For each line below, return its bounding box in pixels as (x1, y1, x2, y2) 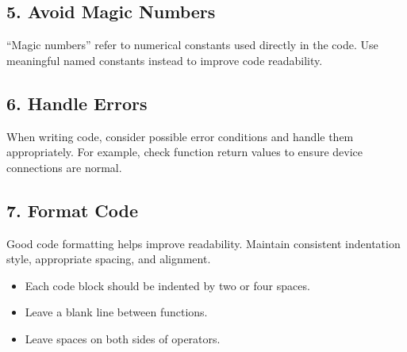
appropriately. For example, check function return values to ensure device (6, 143, 363, 160)
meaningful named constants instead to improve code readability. (6, 52, 323, 68)
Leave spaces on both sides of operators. (25, 330, 221, 346)
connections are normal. (6, 159, 122, 175)
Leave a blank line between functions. (25, 304, 208, 320)
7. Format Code (6, 197, 139, 222)
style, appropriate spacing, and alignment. (6, 251, 211, 267)
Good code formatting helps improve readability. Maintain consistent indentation (6, 235, 401, 251)
